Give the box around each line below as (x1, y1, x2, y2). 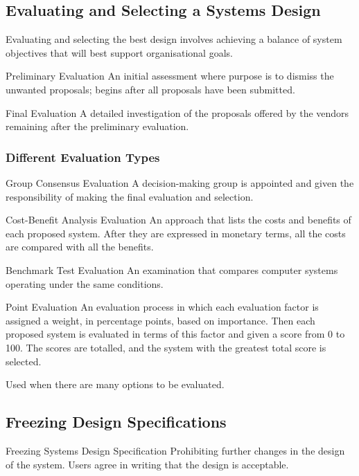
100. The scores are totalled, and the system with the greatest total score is (6, 340, 326, 354)
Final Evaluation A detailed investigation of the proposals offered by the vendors (6, 105, 349, 120)
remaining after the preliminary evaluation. (6, 119, 189, 134)
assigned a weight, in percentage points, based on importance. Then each (6, 313, 315, 327)
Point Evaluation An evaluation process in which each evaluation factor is (6, 300, 319, 314)
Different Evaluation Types (6, 148, 160, 165)
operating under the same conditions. (6, 276, 164, 291)
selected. (6, 354, 42, 368)
